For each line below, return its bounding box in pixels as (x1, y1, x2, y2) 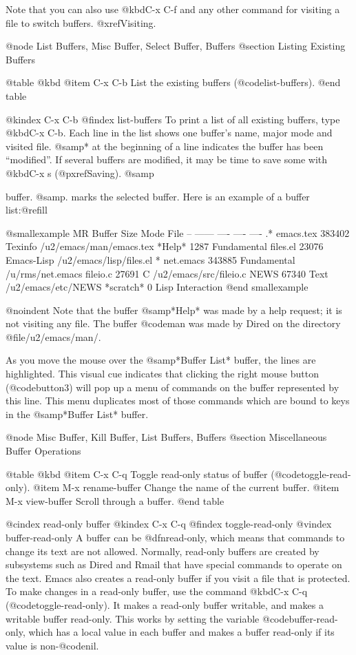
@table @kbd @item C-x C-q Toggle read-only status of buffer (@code (6, 466, 302, 481)
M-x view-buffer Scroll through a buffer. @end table (6, 493, 224, 508)
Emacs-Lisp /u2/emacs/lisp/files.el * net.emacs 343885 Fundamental (6, 252, 295, 267)
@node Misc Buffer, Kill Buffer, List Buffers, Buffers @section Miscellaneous (6, 430, 327, 444)
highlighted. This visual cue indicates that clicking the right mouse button (6, 366, 319, 381)
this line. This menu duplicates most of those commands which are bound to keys (6, 393, 350, 408)
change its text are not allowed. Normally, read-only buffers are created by (6, 543, 320, 558)
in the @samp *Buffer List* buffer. (6, 406, 149, 421)
